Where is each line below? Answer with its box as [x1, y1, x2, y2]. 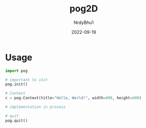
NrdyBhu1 [74, 19, 94, 25]
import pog [5, 68, 28, 73]
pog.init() [5, 82, 28, 87]
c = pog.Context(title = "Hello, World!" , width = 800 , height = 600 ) [5, 96, 142, 101]
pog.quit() [5, 118, 28, 123]
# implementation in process [5, 105, 66, 110]
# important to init [5, 77, 48, 82]
